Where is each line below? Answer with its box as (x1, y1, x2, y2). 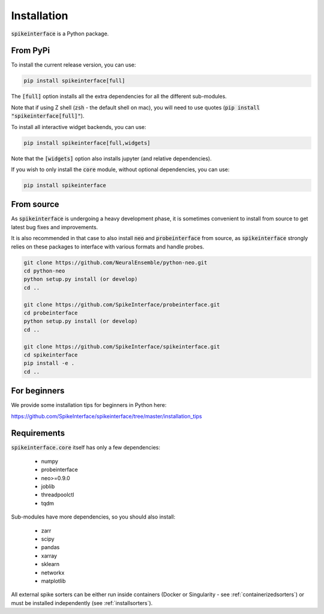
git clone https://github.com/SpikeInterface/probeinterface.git (23, 301, 220, 308)
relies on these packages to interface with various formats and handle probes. (11, 243, 205, 250)
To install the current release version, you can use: (11, 61, 136, 68)
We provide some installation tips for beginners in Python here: (11, 402, 167, 409)
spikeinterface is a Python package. (11, 30, 109, 37)
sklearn (41, 561, 60, 568)
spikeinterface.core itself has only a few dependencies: (11, 444, 160, 451)
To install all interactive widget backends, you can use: (11, 123, 146, 130)
